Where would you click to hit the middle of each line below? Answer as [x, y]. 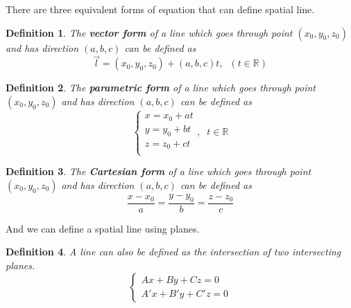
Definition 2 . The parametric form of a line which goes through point [161, 88]
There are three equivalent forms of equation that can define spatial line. [160, 9]
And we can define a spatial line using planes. [103, 228]
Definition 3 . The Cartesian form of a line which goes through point [159, 171]
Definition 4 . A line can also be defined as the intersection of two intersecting [173, 252]
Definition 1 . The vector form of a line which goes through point [149, 32]
